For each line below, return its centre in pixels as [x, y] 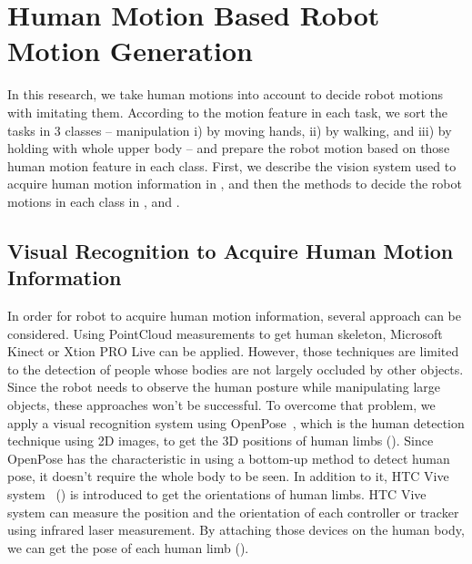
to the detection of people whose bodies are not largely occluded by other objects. [236, 369]
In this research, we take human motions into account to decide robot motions [226, 94]
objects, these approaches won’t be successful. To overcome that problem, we [221, 405]
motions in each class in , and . [94, 201]
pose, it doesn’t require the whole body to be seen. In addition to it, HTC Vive [228, 476]
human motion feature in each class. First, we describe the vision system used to [232, 165]
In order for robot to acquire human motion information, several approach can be [234, 316]
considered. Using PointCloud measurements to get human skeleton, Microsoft [225, 333]
